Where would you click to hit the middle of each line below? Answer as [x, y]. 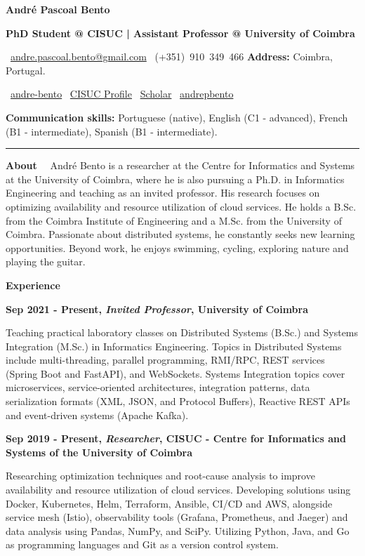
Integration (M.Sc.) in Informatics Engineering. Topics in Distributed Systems [174, 346]
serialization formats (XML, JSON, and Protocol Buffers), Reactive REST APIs [178, 401]
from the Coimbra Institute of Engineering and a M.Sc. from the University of [174, 220]
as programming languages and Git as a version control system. [142, 544]
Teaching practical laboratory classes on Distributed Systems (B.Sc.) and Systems [182, 332]
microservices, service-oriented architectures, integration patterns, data [158, 387]
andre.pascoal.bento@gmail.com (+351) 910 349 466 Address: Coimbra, [172, 57]
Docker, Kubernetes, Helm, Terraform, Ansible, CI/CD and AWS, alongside [169, 503]
